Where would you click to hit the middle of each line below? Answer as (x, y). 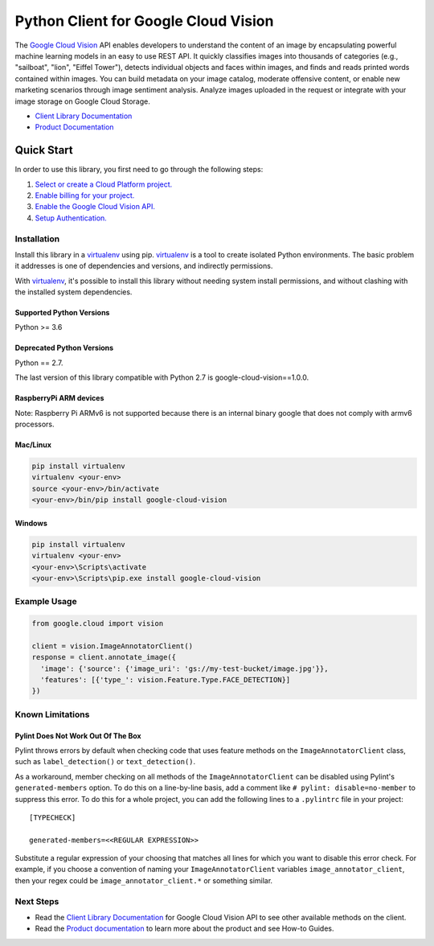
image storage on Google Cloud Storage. (82, 101)
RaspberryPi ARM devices (59, 398)
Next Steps (37, 901)
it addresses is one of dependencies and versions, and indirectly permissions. (144, 266)
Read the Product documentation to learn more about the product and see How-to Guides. (184, 928)
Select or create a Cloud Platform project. (104, 184)
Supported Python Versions (62, 313)
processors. (35, 424)
